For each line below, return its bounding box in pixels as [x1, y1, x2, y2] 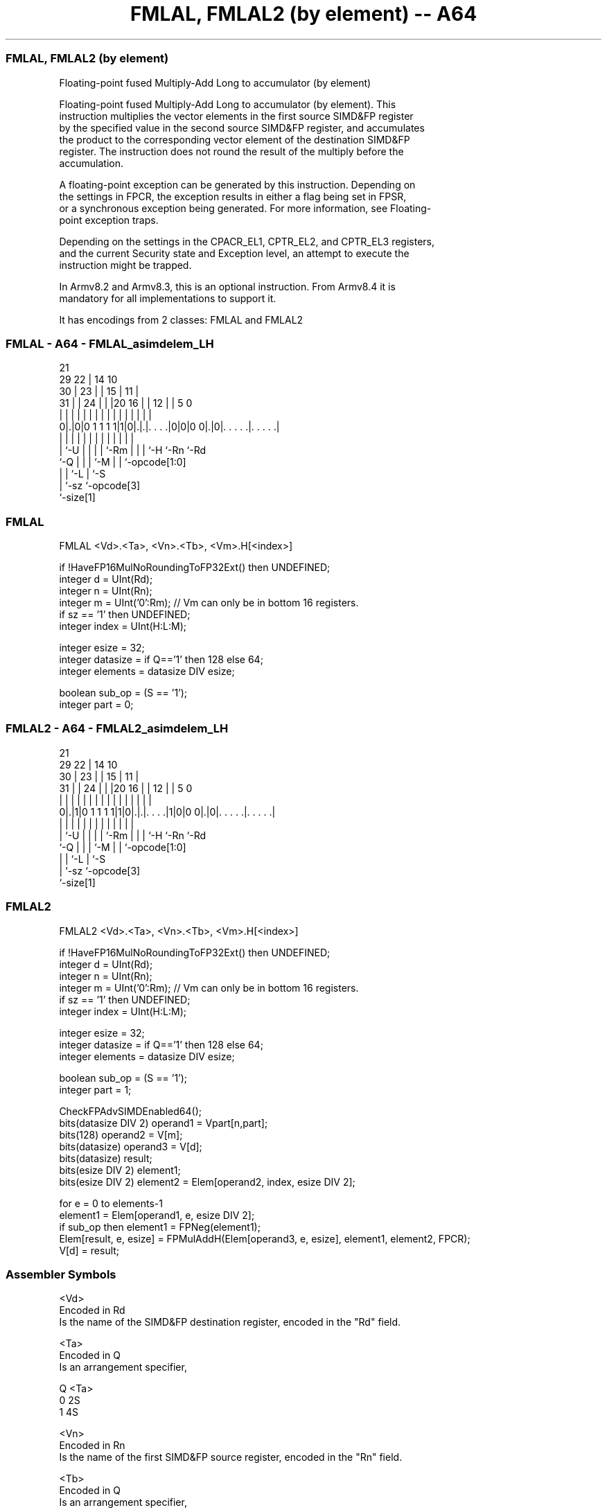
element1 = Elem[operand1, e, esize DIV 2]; [59, 1209, 255, 1221]
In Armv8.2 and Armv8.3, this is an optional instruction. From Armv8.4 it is [59, 280, 396, 292]
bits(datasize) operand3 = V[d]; [59, 1140, 202, 1152]
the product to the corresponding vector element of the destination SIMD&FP [59, 133, 410, 146]
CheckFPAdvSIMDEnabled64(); [59, 1105, 202, 1117]
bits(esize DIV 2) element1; [59, 1164, 181, 1176]
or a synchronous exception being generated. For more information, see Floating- [59, 202, 432, 214]
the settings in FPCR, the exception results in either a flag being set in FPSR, [59, 190, 407, 202]
